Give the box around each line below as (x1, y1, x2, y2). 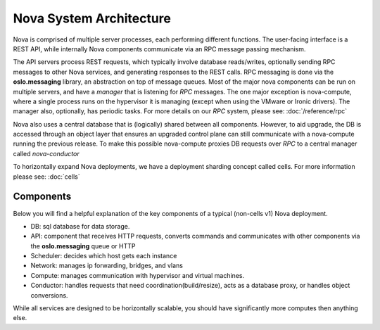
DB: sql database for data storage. (30, 222, 130, 230)
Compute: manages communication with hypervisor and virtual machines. (30, 271, 245, 279)
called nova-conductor (13, 149, 80, 158)
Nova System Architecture (13, 11, 172, 26)
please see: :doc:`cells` (13, 172, 80, 181)
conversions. (30, 291, 68, 299)
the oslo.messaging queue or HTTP (30, 241, 136, 250)
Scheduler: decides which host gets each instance (30, 252, 177, 260)
